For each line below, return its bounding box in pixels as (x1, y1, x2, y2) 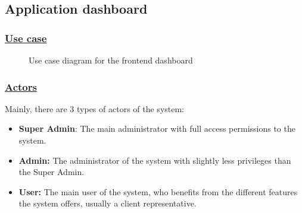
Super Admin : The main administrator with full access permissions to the (18, 122, 295, 135)
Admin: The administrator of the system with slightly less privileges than (18, 154, 291, 166)
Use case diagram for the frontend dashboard (29, 54, 193, 66)
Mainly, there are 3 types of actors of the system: (5, 102, 185, 115)
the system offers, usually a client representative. (18, 197, 197, 209)
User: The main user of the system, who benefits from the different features (18, 185, 298, 198)
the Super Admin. (18, 166, 85, 178)
